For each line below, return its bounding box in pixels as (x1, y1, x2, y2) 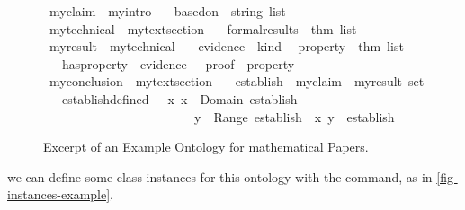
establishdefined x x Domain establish (61, 89, 298, 108)
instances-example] (7, 185, 111, 204)
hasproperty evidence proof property (61, 54, 295, 73)
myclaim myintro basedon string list (49, 2, 286, 20)
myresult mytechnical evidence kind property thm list (49, 37, 404, 56)
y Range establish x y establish (193, 107, 395, 126)
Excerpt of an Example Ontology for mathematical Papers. (43, 137, 369, 156)
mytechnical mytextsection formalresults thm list (49, 19, 357, 38)
